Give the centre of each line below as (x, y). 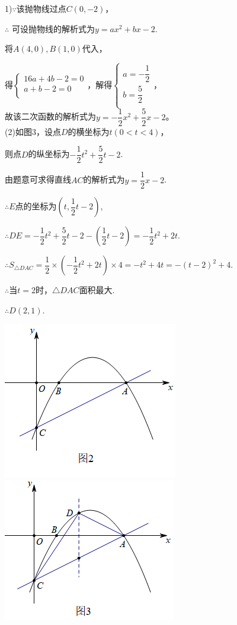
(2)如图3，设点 (33, 131)
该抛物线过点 (41, 8)
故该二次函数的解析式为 (50, 116)
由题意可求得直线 (38, 179)
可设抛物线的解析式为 (53, 28)
